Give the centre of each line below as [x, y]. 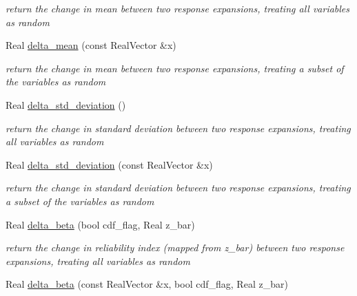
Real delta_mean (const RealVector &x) [91, 45]
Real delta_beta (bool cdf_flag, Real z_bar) [100, 224]
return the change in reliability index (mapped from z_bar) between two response [175, 247]
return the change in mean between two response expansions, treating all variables [178, 8]
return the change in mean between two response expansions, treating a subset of [175, 68]
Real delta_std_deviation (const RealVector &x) [109, 164]
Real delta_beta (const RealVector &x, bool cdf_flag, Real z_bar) [147, 284]
